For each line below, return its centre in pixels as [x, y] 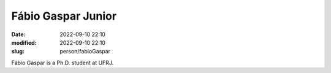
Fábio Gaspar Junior [64, 16]
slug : [18, 52]
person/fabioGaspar [85, 52]
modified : [24, 42]
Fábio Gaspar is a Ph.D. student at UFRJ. [63, 63]
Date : [18, 34]
